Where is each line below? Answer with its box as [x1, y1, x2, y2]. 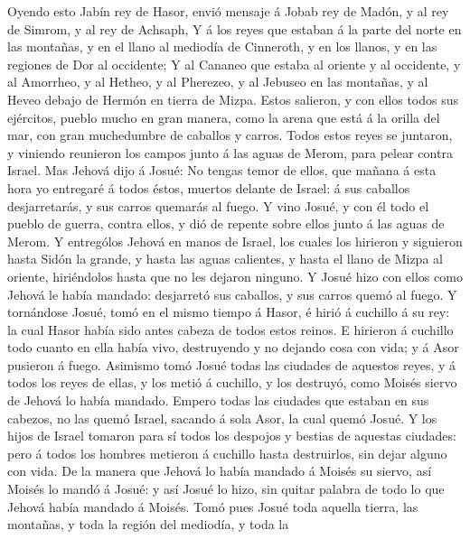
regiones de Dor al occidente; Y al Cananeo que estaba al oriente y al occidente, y [7, 54, 461, 73]
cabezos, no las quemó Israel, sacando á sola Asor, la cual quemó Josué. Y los [7, 408, 437, 427]
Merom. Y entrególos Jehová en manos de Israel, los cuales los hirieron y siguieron [7, 231, 463, 250]
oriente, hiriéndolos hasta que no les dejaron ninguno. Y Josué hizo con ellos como [7, 266, 463, 285]
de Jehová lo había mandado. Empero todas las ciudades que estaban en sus [7, 391, 429, 410]
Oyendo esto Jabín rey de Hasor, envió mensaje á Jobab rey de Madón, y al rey [7, 2, 449, 20]
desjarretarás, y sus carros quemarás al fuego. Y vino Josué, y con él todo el [7, 196, 429, 215]
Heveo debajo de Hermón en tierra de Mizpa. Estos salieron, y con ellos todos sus [7, 89, 459, 108]
